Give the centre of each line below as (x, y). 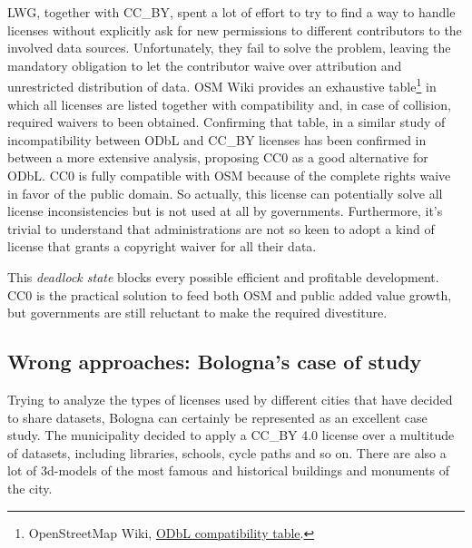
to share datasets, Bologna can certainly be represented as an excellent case (217, 417)
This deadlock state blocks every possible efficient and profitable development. (223, 276)
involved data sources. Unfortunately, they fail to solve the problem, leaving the (229, 48)
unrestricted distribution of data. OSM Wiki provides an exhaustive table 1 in (222, 85)
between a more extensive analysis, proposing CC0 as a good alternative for (218, 157)
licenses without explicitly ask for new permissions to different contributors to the (235, 29)
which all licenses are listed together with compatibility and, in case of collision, (229, 104)
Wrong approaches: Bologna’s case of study (215, 362)
